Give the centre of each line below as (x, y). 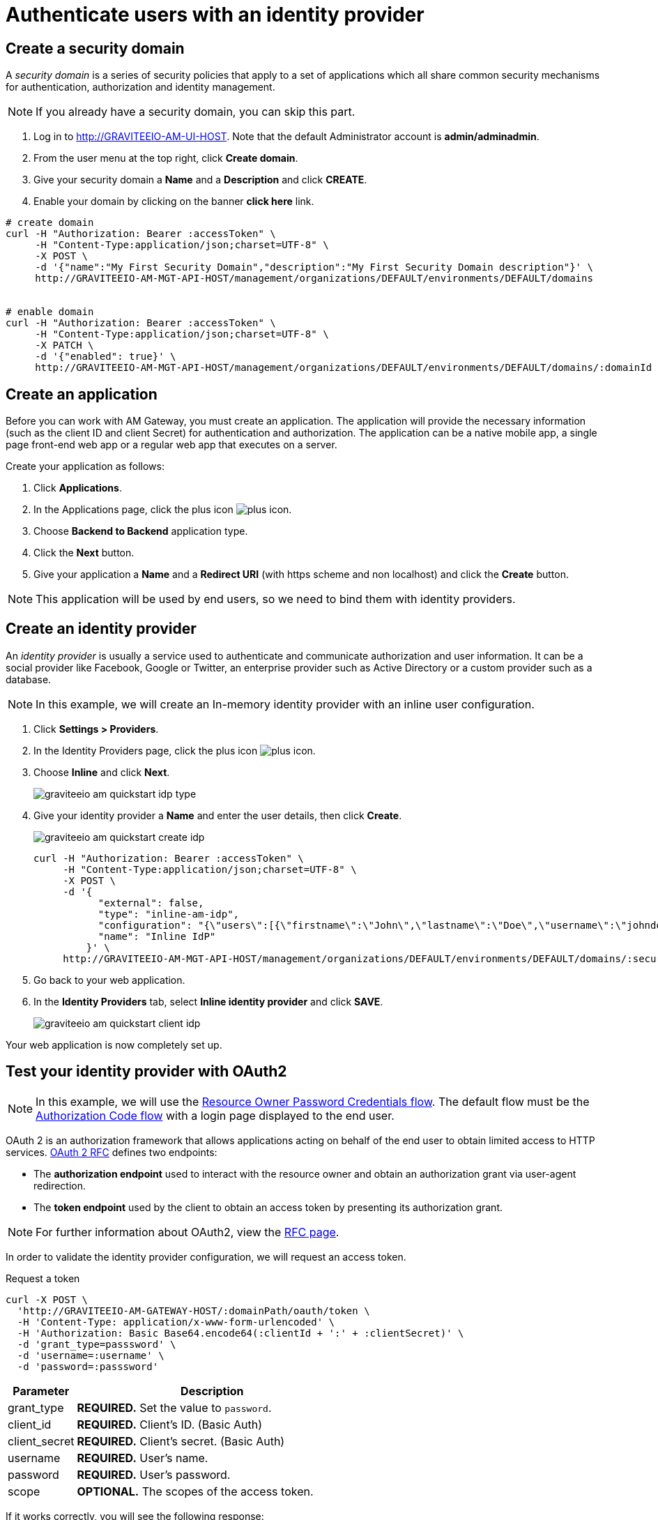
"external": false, (151, 903)
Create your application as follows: (85, 466)
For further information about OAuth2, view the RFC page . (188, 1232)
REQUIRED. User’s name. (143, 1458)
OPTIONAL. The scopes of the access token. (195, 1491)
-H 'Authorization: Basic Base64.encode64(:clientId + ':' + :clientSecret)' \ (240, 1333)
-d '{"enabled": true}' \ (106, 357)
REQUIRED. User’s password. (154, 1474)
